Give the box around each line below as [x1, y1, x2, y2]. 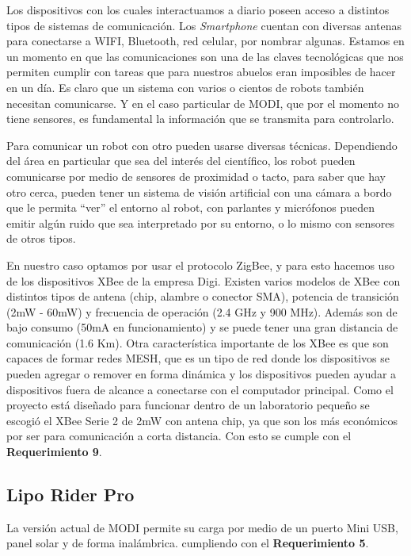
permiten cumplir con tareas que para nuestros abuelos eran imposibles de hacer [6, 63, 396, 80]
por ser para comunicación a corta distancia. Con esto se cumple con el [6, 428, 352, 444]
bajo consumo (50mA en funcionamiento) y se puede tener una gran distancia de [6, 319, 398, 336]
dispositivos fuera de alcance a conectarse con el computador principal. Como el [6, 381, 394, 397]
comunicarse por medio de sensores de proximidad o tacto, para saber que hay [6, 167, 386, 184]
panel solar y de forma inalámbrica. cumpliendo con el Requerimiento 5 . [6, 535, 369, 551]
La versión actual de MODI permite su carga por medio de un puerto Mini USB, [6, 519, 398, 535]
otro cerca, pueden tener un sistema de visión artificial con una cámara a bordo [6, 183, 392, 200]
